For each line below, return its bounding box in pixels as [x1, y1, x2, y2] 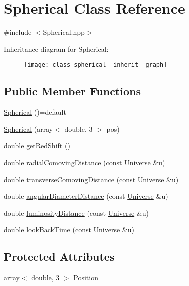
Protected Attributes [4, 249, 115, 264]
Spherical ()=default [4, 107, 66, 117]
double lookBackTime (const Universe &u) [4, 224, 134, 235]
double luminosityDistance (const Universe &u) [4, 207, 149, 218]
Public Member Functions [4, 83, 141, 99]
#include [4, 27, 32, 37]
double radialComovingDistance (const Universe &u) [4, 157, 165, 167]
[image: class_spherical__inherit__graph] [24, 61, 167, 69]
